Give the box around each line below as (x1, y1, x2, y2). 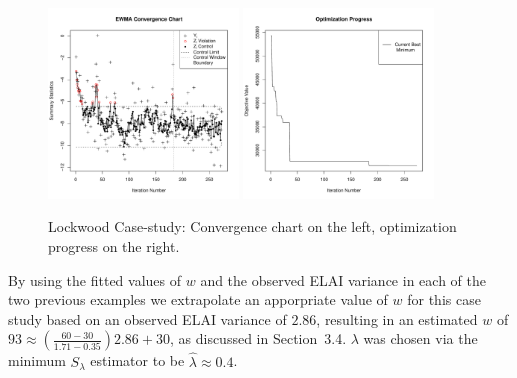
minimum (8, 350, 66, 371)
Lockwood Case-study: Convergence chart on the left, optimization (48, 216, 457, 237)
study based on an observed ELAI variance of (8, 308, 287, 329)
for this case (407, 289, 481, 310)
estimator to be (90, 350, 185, 371)
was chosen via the (363, 328, 478, 349)
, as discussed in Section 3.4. (169, 328, 347, 349)
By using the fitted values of (8, 269, 182, 290)
